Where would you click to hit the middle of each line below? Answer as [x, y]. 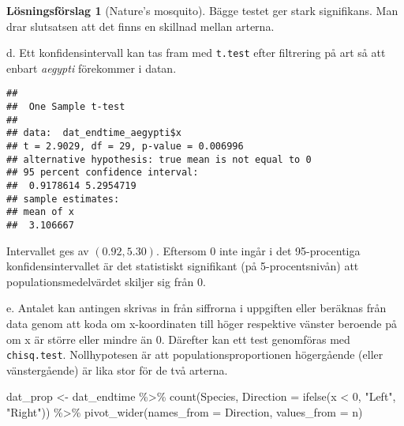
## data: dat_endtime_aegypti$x [94, 133]
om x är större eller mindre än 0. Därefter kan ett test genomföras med [178, 339]
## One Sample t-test [66, 107]
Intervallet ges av [48, 250]
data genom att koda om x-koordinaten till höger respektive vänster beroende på [202, 324]
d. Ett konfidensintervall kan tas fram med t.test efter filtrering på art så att [196, 53]
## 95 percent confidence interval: [103, 173]
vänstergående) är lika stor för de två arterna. [117, 369]
